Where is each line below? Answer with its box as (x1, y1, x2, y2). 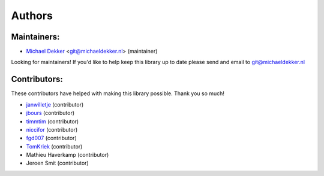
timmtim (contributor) (26, 117, 79, 125)
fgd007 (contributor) (26, 135, 77, 142)
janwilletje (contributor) (26, 101, 84, 108)
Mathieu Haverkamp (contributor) (26, 151, 109, 159)
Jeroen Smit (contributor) (26, 159, 89, 167)
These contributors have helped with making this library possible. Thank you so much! (11, 90, 225, 97)
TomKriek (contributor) (26, 142, 83, 150)
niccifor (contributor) (26, 126, 78, 133)
